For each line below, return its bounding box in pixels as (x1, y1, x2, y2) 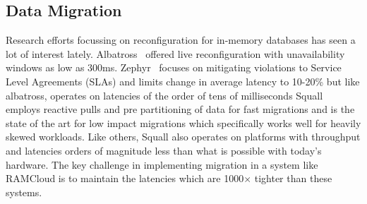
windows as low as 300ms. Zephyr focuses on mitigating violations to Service (6, 60, 342, 75)
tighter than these (254, 171, 332, 186)
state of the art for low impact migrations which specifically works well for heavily (6, 115, 361, 130)
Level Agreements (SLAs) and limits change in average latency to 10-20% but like (6, 73, 360, 88)
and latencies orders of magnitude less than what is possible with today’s (6, 143, 322, 157)
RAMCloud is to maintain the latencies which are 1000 (6, 171, 244, 186)
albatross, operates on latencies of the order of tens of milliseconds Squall (6, 88, 323, 102)
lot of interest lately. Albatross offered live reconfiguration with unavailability (6, 46, 345, 61)
